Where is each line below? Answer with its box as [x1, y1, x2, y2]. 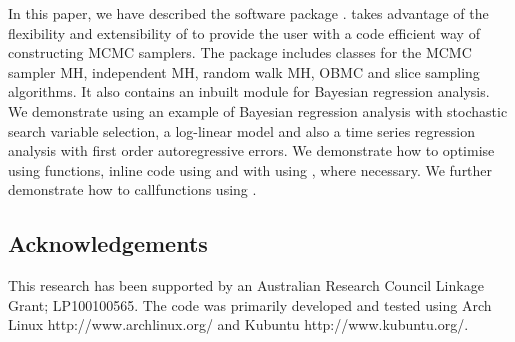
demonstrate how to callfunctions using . [8, 179, 257, 200]
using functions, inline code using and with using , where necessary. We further [8, 159, 493, 180]
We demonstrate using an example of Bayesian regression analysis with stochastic [8, 100, 508, 121]
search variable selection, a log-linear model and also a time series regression [8, 120, 475, 141]
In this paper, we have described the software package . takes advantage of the [8, 3, 489, 23]
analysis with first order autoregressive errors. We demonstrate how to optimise [8, 140, 495, 161]
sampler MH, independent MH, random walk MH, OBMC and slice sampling [8, 61, 480, 82]
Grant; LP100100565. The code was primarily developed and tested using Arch [8, 294, 492, 315]
